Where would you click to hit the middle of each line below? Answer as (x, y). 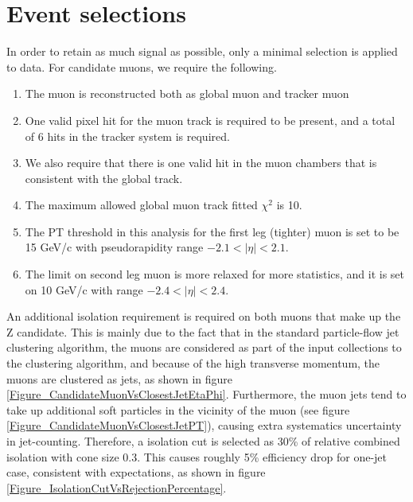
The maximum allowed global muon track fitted (141, 205)
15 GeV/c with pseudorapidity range (114, 247)
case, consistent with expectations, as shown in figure (136, 472)
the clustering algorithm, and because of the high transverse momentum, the (193, 363)
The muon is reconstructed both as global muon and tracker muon (187, 93)
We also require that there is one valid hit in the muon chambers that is (201, 163)
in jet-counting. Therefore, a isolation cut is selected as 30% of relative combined (203, 441)
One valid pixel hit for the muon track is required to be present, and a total (210, 120)
